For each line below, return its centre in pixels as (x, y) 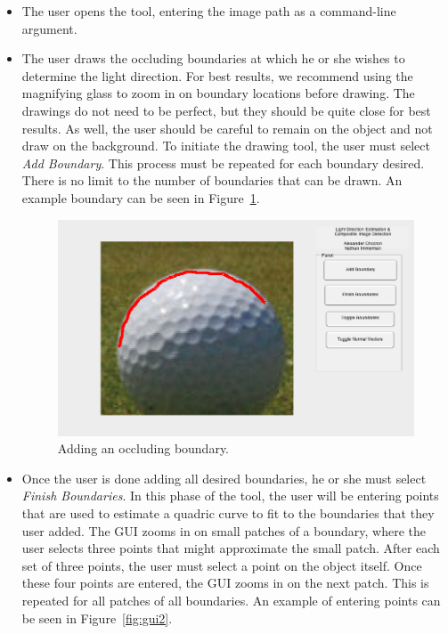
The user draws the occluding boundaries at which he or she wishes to (213, 58)
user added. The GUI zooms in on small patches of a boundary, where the (224, 530)
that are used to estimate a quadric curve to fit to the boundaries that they (228, 512)
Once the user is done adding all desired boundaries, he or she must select (224, 478)
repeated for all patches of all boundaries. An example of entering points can (231, 600)
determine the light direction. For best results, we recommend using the (217, 75)
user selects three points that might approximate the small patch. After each (231, 548)
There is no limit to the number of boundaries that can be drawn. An (212, 180)
